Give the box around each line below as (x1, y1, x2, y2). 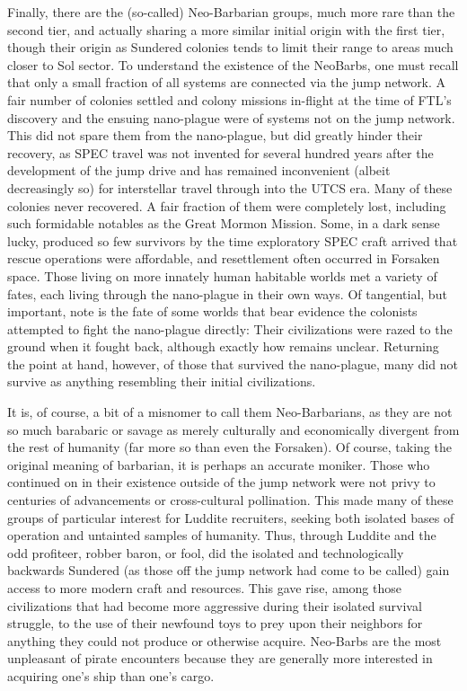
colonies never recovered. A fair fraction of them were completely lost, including (7, 196, 446, 215)
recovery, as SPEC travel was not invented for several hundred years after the (7, 143, 434, 162)
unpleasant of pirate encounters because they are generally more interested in (7, 649, 433, 668)
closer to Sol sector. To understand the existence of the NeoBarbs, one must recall (7, 55, 459, 74)
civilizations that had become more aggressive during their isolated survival (7, 596, 422, 615)
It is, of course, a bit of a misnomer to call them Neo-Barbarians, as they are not (7, 403, 453, 421)
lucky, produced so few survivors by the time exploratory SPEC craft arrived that (7, 231, 458, 250)
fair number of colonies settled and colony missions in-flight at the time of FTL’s (7, 90, 452, 109)
